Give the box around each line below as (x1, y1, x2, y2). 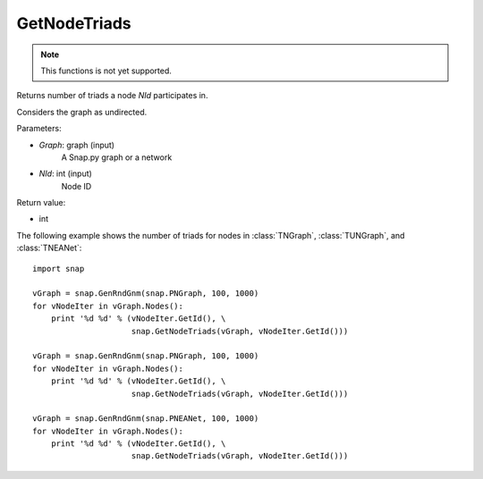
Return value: (16, 197, 66, 208)
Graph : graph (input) (38, 139, 115, 150)
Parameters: (16, 123, 62, 134)
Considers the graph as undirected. (16, 106, 148, 117)
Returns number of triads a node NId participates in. (16, 90, 208, 101)
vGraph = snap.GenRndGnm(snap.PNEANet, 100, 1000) (32, 414, 259, 424)
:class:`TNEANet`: (16, 242, 82, 254)
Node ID (61, 181, 92, 191)
